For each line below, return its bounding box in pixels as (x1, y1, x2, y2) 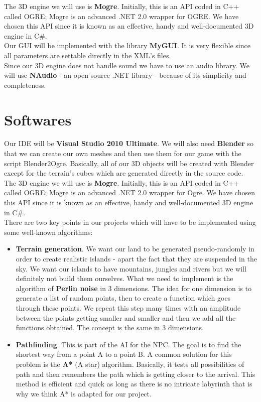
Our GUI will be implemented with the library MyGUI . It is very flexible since (4, 40, 250, 51)
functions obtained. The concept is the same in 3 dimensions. (16, 322, 204, 333)
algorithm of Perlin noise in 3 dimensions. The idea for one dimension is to (16, 283, 251, 293)
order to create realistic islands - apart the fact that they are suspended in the (16, 253, 257, 263)
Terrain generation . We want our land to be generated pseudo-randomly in (16, 243, 254, 254)
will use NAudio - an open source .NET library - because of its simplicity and (4, 70, 246, 80)
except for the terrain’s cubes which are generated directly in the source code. (4, 168, 243, 178)
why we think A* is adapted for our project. (16, 388, 152, 398)
